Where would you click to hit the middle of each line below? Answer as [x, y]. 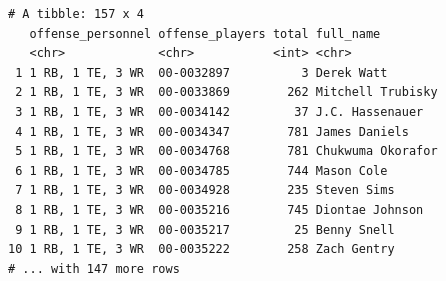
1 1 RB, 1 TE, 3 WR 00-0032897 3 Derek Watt [201, 72]
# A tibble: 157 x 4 [76, 14]
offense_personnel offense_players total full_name [205, 33]
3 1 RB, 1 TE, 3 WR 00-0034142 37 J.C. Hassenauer [219, 111]
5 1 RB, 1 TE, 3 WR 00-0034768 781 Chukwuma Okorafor [226, 151]
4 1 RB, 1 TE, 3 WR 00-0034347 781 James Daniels [212, 131]
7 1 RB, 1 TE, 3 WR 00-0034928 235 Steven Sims [205, 190]
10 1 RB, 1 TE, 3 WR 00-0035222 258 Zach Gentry [201, 249]
